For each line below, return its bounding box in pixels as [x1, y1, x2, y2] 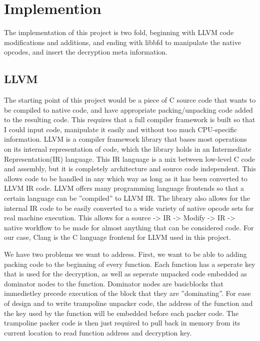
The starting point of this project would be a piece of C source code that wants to [4, 95, 256, 105]
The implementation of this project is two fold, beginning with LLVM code [4, 27, 234, 38]
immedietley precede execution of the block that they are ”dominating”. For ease [4, 288, 251, 298]
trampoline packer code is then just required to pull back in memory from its [4, 317, 240, 328]
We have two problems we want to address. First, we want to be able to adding [4, 249, 247, 259]
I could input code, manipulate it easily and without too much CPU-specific [4, 124, 237, 134]
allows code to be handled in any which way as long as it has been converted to [4, 173, 247, 183]
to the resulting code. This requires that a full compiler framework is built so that [4, 114, 255, 125]
